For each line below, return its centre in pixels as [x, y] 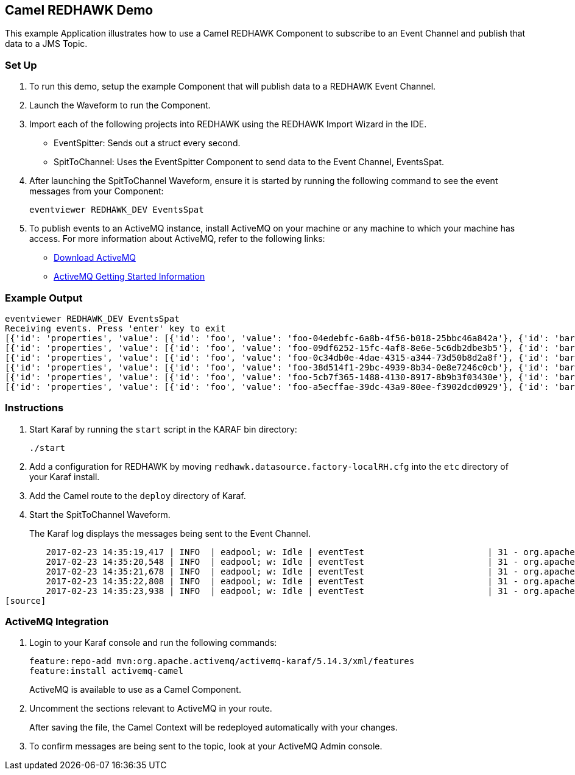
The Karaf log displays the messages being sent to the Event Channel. [170, 533]
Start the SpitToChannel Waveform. [100, 514]
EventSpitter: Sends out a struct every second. [147, 143]
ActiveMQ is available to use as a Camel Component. [135, 690]
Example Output [44, 298]
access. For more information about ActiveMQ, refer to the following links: [177, 239]
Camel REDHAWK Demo [79, 10]
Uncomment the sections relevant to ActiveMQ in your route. [151, 709]
